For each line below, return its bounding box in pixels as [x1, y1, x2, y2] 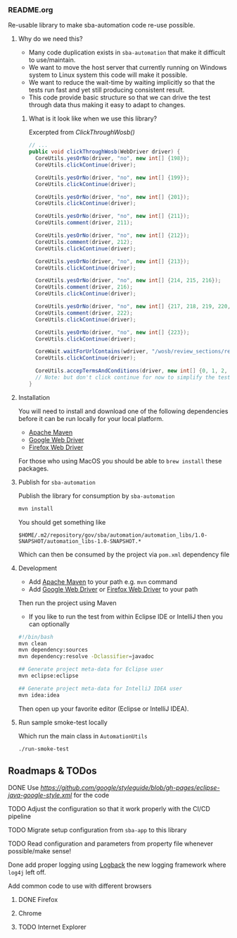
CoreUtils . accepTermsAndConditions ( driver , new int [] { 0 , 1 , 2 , [34, 367, 228, 374]
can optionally [28, 619, 70, 628]
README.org [8, 5, 53, 15]
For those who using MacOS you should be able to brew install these [18, 456, 222, 465]
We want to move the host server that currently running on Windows [28, 63, 227, 72]
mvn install [18, 505, 53, 512]
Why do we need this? [18, 35, 83, 43]
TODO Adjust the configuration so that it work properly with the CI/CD [8, 805, 210, 813]
